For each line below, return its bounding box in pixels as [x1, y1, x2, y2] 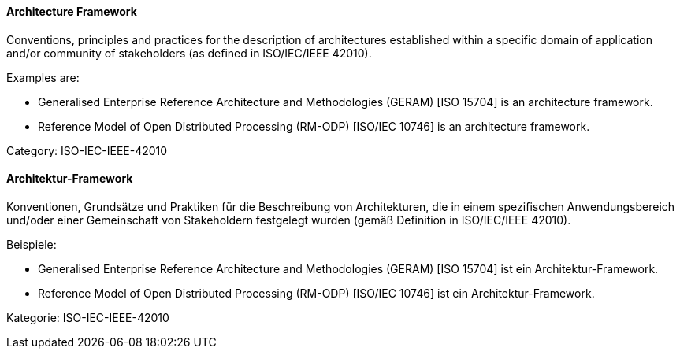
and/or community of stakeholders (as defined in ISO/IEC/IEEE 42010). [6, 46, 372, 60]
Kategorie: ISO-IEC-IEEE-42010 [6, 310, 169, 324]
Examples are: [6, 70, 80, 84]
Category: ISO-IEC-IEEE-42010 [6, 143, 168, 157]
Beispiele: [6, 237, 57, 251]
